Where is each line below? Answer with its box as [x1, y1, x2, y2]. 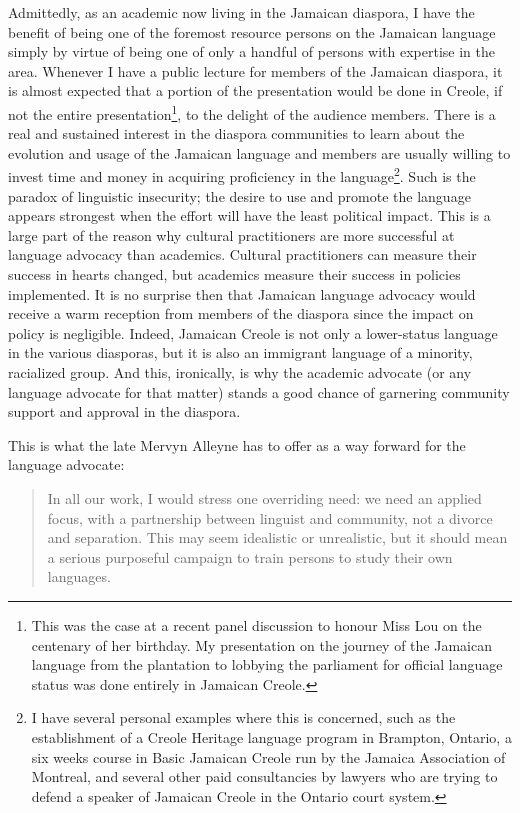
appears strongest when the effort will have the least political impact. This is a [8, 205, 491, 226]
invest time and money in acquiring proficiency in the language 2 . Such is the [8, 163, 476, 187]
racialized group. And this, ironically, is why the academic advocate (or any [8, 362, 472, 382]
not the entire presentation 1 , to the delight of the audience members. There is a [8, 100, 496, 124]
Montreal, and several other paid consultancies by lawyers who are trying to [31, 766, 498, 787]
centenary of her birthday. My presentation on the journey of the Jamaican [31, 634, 492, 655]
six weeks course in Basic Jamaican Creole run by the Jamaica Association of [31, 746, 506, 767]
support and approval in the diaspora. [8, 401, 241, 422]
